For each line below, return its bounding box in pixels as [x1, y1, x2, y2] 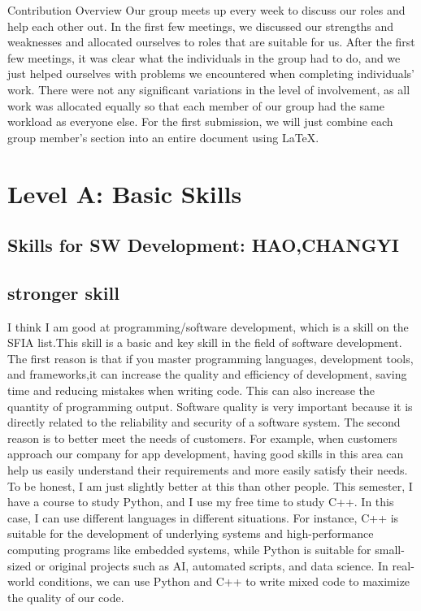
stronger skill [7, 279, 119, 305]
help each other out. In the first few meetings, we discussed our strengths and [7, 17, 394, 34]
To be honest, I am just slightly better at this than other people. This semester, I [7, 477, 413, 494]
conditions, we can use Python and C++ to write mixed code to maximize [38, 573, 410, 590]
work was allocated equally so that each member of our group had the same [7, 97, 384, 114]
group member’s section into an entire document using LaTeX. [7, 128, 319, 145]
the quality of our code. [7, 588, 124, 605]
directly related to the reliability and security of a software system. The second [7, 414, 401, 431]
